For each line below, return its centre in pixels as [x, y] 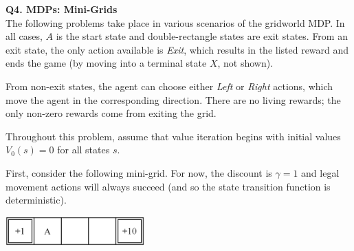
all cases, [24, 36]
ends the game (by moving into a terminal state [106, 63]
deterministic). [36, 200]
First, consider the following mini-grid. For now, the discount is [139, 172]
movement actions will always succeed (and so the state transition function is [168, 186]
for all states [84, 150]
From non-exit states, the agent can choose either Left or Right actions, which [169, 86]
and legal [320, 172]
